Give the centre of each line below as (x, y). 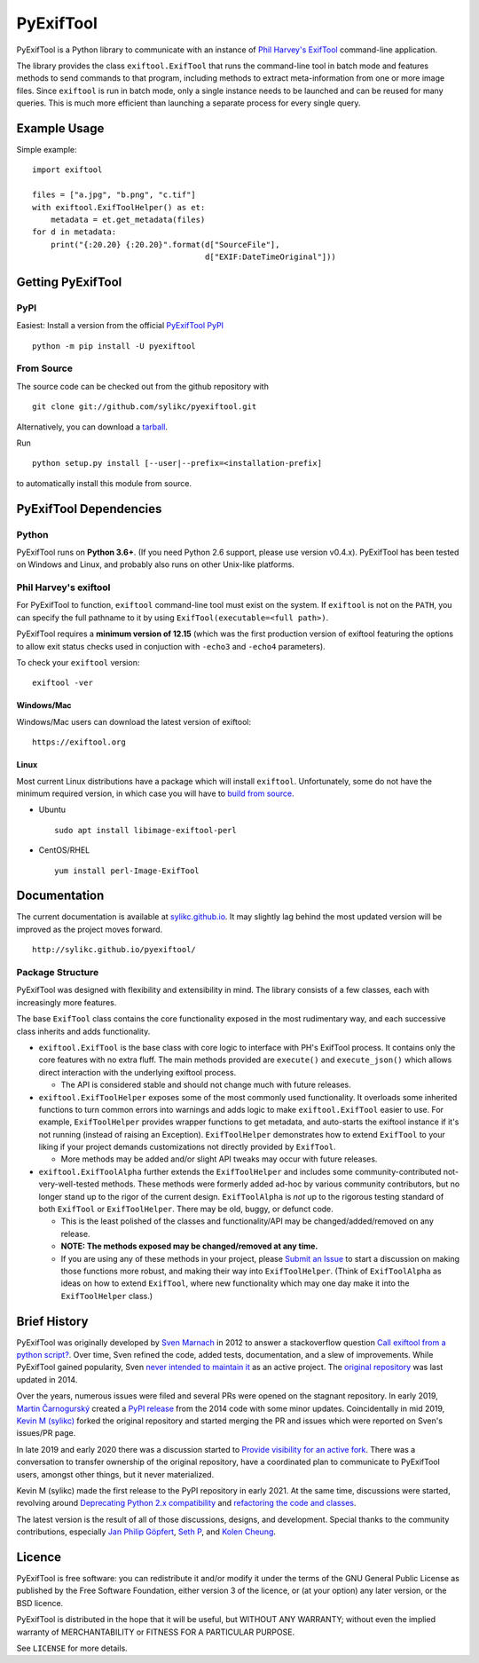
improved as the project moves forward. (90, 929)
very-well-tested (69, 1184)
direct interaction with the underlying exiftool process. (137, 1072)
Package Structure (58, 972)
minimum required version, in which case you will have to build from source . (155, 793)
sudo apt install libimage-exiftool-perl (145, 830)
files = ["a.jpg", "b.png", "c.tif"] (114, 195)
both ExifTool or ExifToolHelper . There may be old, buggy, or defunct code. (186, 1209)
